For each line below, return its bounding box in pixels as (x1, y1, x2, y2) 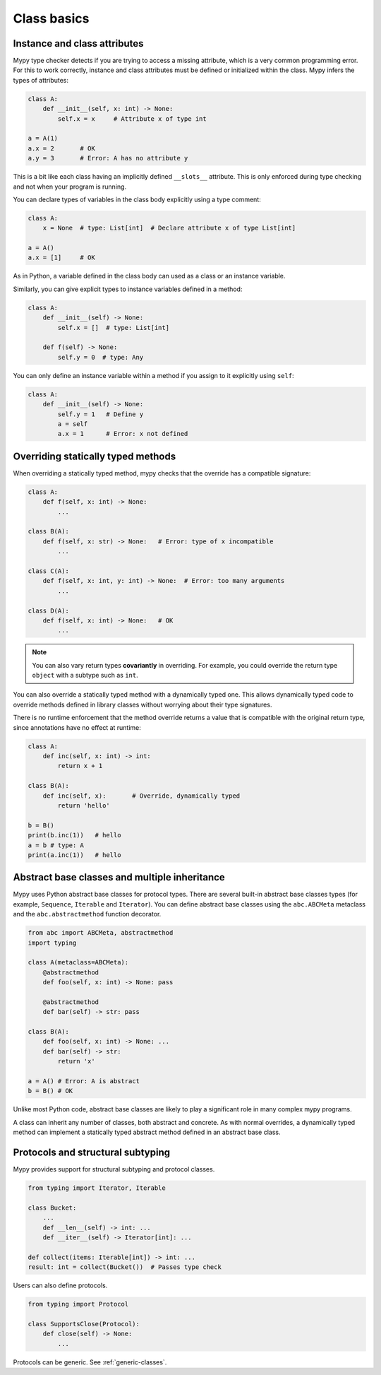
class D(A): (28, 606, 70, 615)
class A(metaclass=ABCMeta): (28, 958, 129, 967)
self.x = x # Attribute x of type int (57, 114, 207, 123)
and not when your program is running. (13, 182, 127, 191)
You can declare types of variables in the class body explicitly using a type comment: (13, 195, 261, 203)
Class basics (13, 11, 90, 26)
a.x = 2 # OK (28, 144, 95, 152)
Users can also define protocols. (13, 1281, 108, 1290)
